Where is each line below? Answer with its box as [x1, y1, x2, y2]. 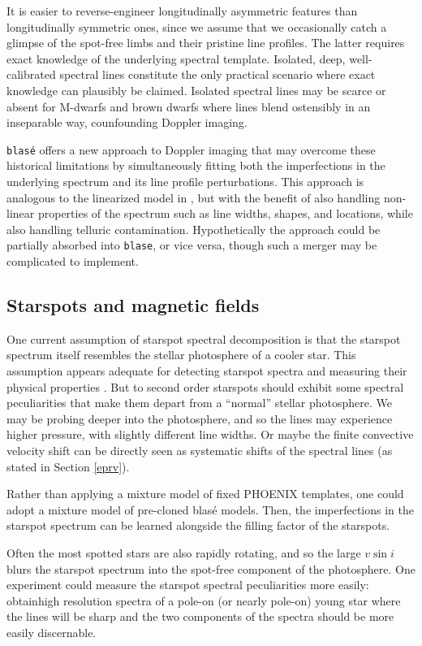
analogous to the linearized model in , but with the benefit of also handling [6, 189, 381, 206]
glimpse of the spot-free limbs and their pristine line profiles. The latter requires [6, 34, 405, 51]
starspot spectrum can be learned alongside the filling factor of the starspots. [6, 517, 390, 534]
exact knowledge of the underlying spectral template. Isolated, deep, [6, 50, 346, 67]
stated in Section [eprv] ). [6, 457, 130, 475]
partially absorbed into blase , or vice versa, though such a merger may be [6, 236, 377, 254]
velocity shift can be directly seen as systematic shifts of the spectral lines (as [6, 441, 393, 458]
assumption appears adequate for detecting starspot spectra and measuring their [6, 362, 407, 379]
